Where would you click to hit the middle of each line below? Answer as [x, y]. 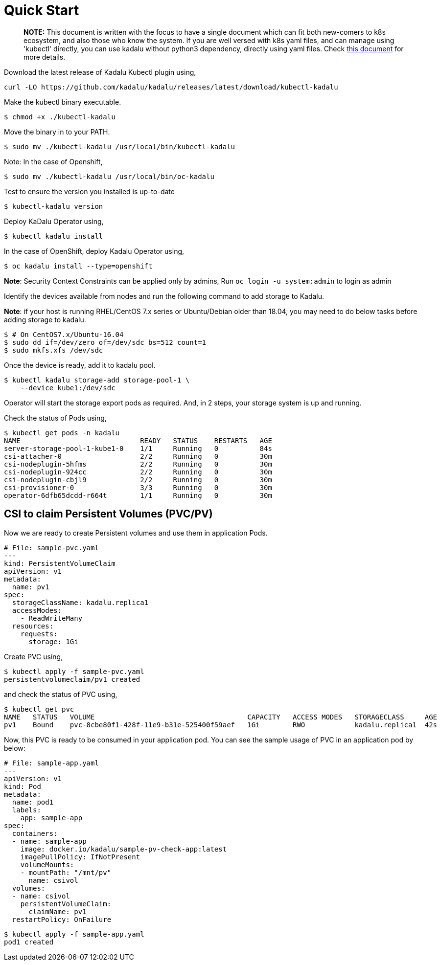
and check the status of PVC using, [61, 694]
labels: [26, 810]
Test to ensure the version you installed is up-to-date [89, 191]
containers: [35, 833]
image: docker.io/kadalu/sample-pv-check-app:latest [124, 849]
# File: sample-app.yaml [51, 763]
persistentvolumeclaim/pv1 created [72, 679]
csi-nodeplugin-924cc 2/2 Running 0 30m [138, 472]
